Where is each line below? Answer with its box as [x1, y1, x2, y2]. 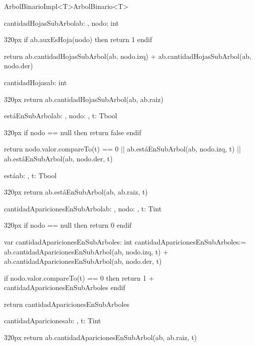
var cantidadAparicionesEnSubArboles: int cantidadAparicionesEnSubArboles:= [4, 236, 247, 247]
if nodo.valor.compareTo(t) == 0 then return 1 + [4, 272, 154, 283]
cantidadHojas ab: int [4, 77, 67, 87]
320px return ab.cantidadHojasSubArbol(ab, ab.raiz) [4, 94, 164, 104]
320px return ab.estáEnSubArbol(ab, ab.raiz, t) [4, 187, 148, 197]
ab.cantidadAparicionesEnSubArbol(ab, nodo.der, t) [4, 256, 162, 266]
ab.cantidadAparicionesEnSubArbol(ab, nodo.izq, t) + [4, 246, 169, 256]
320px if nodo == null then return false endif [4, 127, 142, 137]
